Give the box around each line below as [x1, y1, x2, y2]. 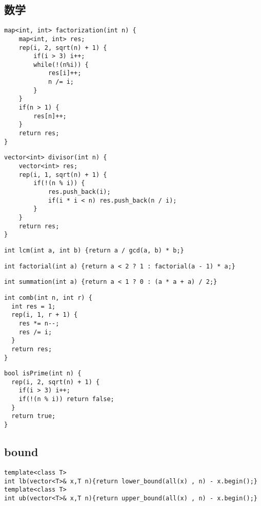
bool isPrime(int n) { [4, 370, 82, 377]
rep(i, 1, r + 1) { [11, 311, 78, 319]
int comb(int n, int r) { [4, 294, 92, 301]
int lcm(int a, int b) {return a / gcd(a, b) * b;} [4, 246, 184, 254]
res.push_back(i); [48, 188, 111, 196]
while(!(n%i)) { [33, 61, 89, 68]
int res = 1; [11, 302, 56, 310]
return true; [11, 412, 56, 420]
